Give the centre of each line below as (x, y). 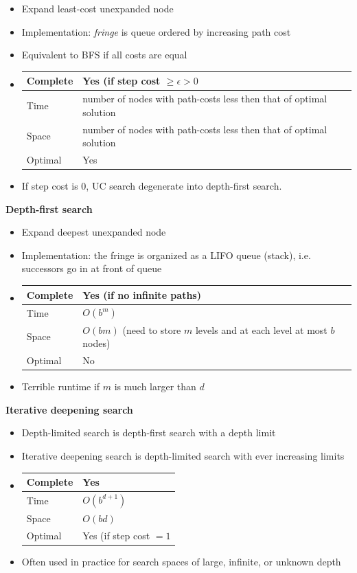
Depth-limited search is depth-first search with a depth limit (149, 432)
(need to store (152, 329)
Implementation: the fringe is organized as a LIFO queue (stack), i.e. (166, 255)
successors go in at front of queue (92, 268)
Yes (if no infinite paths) (142, 294)
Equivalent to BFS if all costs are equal (104, 55)
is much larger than (155, 386)
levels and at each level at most (261, 329)
